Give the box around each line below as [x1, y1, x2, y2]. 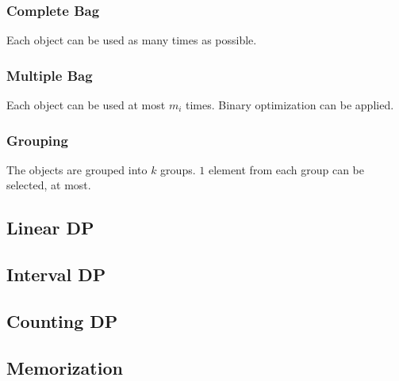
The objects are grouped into [6, 161, 148, 177]
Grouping [6, 130, 68, 150]
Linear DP [6, 215, 94, 240]
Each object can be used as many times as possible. [6, 32, 257, 48]
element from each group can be [208, 161, 364, 177]
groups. [160, 161, 196, 177]
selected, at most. [6, 177, 91, 193]
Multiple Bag [6, 65, 93, 85]
